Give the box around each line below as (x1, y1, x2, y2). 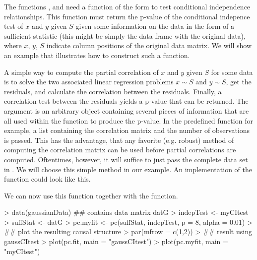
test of (4, 21, 23, 31)
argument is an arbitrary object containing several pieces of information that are (4, 105, 249, 116)
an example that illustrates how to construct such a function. (4, 50, 190, 60)
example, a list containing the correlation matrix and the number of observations (4, 125, 250, 135)
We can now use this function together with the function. (4, 190, 178, 200)
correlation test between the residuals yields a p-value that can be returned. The (4, 96, 249, 106)
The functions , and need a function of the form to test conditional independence (4, 1, 251, 11)
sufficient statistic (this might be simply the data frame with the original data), (4, 30, 246, 41)
